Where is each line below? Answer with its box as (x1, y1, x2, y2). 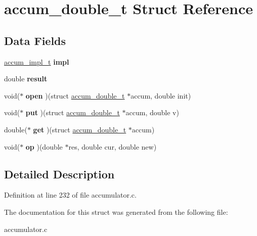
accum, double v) (125, 107, 179, 118)
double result (4, 73, 48, 84)
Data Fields (4, 32, 66, 48)
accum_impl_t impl (4, 56, 69, 67)
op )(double (25, 141, 63, 152)
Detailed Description (4, 166, 115, 181)
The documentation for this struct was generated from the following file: (4, 206, 228, 217)
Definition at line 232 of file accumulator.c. (4, 190, 137, 200)
